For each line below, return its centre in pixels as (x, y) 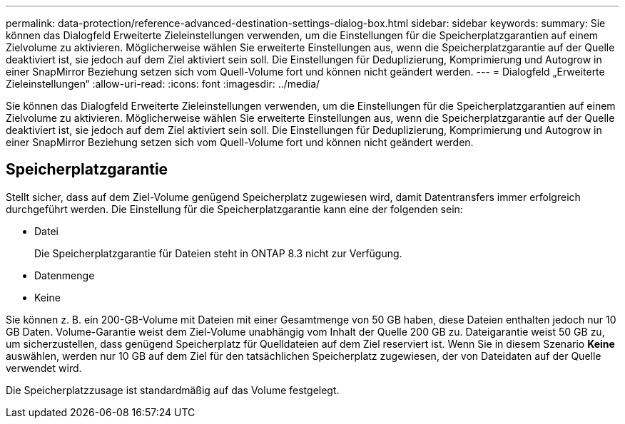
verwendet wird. (44, 368)
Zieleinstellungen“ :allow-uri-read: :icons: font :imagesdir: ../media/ (163, 84)
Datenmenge (65, 275)
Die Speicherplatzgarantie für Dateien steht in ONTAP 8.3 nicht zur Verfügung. (218, 253)
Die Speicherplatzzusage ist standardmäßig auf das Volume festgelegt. (173, 390)
